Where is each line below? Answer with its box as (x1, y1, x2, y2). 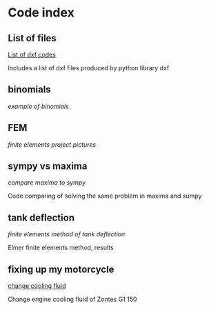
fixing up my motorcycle (8, 263, 115, 275)
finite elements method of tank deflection (8, 230, 126, 238)
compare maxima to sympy (8, 178, 86, 187)
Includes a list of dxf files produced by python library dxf (8, 64, 170, 72)
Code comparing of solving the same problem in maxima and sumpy (8, 192, 202, 200)
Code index (8, 5, 74, 21)
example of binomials (8, 102, 70, 110)
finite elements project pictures (8, 140, 96, 149)
